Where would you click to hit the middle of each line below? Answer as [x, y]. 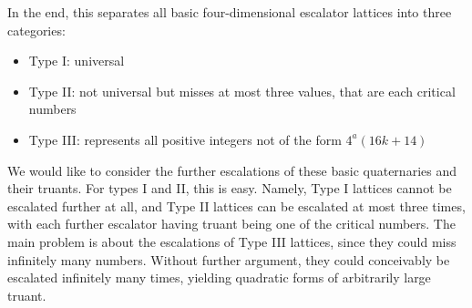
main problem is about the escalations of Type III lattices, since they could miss [232, 241]
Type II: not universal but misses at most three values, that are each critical [242, 91]
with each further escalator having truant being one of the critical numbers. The [231, 224]
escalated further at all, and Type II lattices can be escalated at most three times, [236, 205]
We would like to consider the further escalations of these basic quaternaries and [232, 170]
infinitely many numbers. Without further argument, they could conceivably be [229, 259]
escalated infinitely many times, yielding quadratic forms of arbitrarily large [219, 277]
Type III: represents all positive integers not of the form [185, 139]
